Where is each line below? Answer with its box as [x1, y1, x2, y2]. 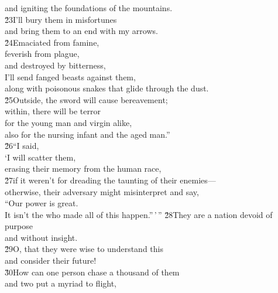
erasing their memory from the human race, [5, 162, 162, 175]
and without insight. [5, 231, 78, 243]
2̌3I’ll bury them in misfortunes [5, 13, 117, 25]
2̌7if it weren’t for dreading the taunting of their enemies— [5, 173, 216, 186]
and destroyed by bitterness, [5, 59, 106, 71]
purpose [5, 220, 33, 232]
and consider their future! [5, 254, 97, 267]
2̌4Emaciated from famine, [5, 36, 99, 48]
